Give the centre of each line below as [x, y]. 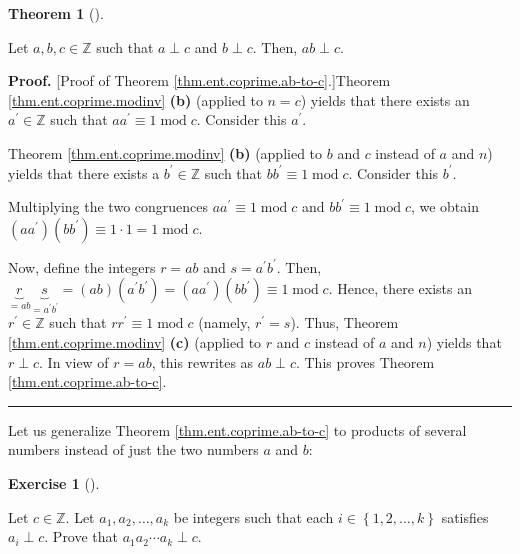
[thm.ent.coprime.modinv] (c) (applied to [135, 341]
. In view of [74, 361]
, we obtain [444, 206]
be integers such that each [253, 516]
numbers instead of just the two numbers [133, 449]
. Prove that [81, 536]
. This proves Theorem [365, 361]
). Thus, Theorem [344, 322]
